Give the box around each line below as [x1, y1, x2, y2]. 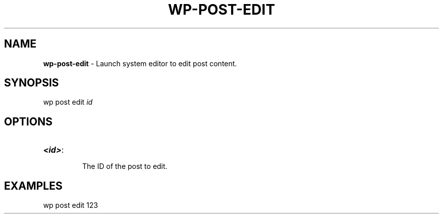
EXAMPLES [4, 179, 63, 192]
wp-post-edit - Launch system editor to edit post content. [43, 59, 237, 68]
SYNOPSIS [4, 76, 59, 90]
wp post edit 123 [43, 201, 98, 210]
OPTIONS [4, 115, 53, 128]
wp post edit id [43, 98, 93, 107]
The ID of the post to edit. [82, 162, 167, 171]
